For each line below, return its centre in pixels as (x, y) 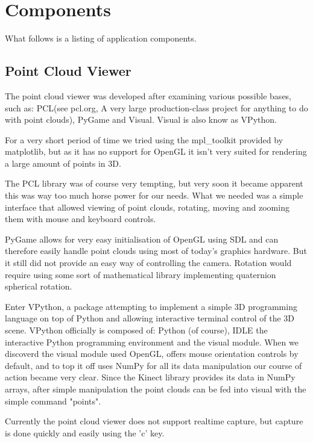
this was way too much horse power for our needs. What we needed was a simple (154, 195)
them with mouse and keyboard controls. (81, 219)
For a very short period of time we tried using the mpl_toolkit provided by (144, 139)
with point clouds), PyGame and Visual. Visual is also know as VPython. (141, 119)
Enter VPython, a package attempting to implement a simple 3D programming (151, 306)
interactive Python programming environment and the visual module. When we (152, 342)
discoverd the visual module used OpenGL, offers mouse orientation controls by (152, 354)
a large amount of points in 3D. (63, 163)
